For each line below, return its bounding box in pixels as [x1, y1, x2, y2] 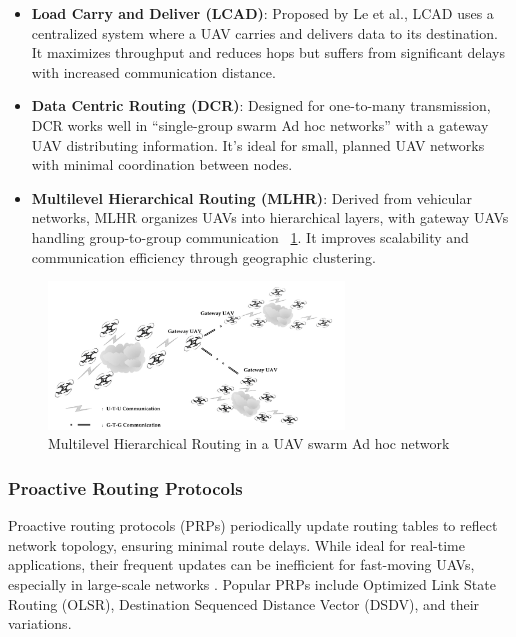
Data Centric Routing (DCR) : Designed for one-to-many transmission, [31, 95, 491, 116]
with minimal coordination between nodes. [31, 154, 293, 175]
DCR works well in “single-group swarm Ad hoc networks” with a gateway [31, 114, 489, 135]
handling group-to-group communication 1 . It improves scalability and [31, 226, 469, 247]
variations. [8, 613, 72, 634]
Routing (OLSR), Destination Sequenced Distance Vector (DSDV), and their [8, 593, 480, 614]
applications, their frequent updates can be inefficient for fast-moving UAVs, [8, 554, 475, 575]
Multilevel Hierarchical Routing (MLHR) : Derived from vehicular [31, 187, 473, 208]
